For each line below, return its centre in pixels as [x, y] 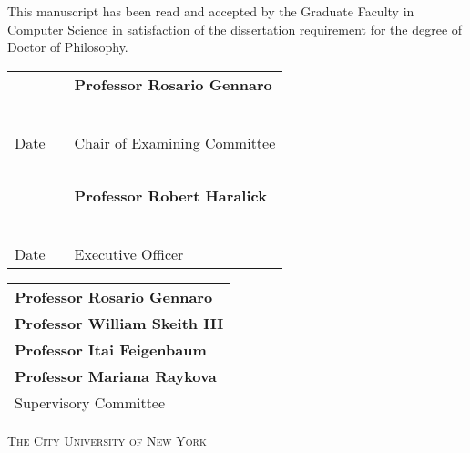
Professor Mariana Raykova [116, 376]
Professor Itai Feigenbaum [111, 349]
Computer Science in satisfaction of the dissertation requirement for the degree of [235, 29]
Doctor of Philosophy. [68, 47]
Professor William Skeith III [119, 323]
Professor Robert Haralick [170, 195]
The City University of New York [107, 440]
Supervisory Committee [90, 402]
